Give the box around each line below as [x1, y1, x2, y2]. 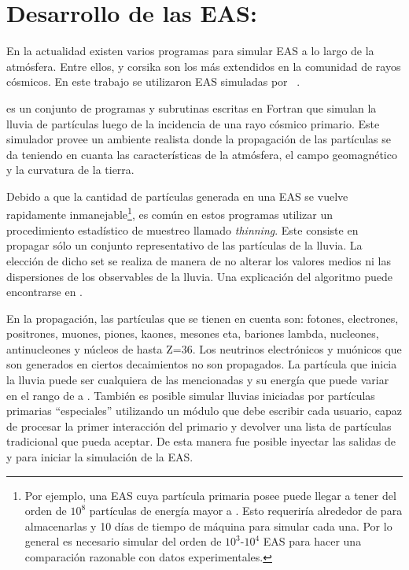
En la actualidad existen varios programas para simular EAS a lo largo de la [6, 43, 374, 59]
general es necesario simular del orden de [24, 533, 222, 550]
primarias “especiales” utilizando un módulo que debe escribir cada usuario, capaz [6, 402, 403, 419]
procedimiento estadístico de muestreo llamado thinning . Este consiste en [6, 221, 359, 238]
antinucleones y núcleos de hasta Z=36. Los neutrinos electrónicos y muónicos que [6, 340, 402, 357]
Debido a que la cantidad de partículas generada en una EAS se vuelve [6, 187, 348, 204]
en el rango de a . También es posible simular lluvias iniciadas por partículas [6, 387, 375, 403]
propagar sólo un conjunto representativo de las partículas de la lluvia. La [6, 237, 363, 254]
